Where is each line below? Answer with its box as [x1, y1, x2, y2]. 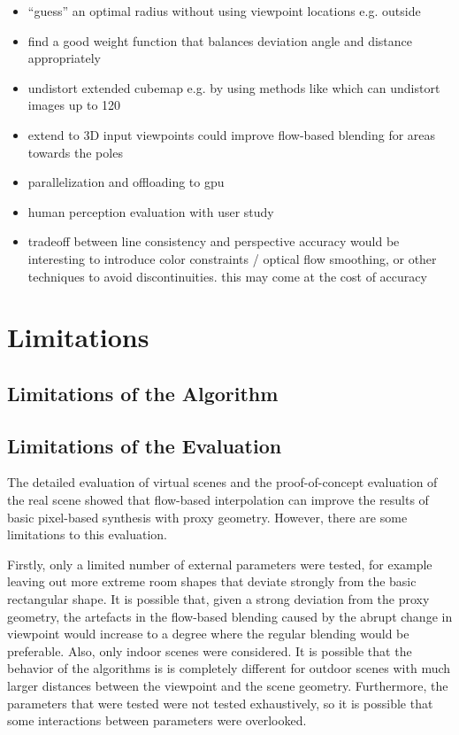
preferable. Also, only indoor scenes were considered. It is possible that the [7, 641, 412, 660]
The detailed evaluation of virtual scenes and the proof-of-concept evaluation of [7, 473, 438, 491]
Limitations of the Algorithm [7, 379, 279, 406]
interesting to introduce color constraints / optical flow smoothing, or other [27, 249, 437, 267]
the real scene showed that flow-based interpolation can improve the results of [7, 491, 429, 509]
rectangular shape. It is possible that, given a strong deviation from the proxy [7, 590, 430, 608]
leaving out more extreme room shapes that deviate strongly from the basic [7, 572, 417, 591]
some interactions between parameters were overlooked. [7, 711, 307, 730]
